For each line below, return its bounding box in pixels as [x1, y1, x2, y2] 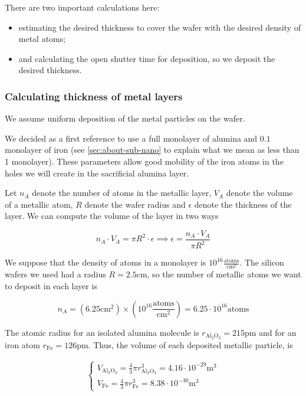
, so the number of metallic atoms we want [147, 268, 301, 280]
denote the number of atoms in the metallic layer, [32, 186, 212, 199]
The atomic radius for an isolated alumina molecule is [5, 326, 199, 338]
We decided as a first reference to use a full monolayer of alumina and [5, 132, 258, 144]
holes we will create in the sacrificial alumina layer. [5, 166, 189, 179]
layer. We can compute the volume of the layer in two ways [5, 210, 219, 222]
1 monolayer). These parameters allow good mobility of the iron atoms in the [5, 155, 284, 167]
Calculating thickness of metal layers [5, 89, 183, 103]
